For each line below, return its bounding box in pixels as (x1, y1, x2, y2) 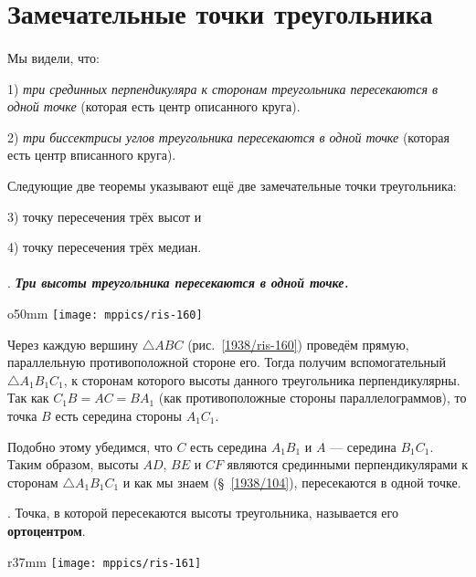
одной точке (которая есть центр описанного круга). (7, 97, 301, 116)
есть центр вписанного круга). (7, 145, 176, 164)
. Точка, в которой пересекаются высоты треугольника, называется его (7, 503, 398, 522)
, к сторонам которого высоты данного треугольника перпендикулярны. (63, 370, 460, 389)
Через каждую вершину (7, 334, 139, 353)
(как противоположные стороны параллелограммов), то (158, 388, 467, 407)
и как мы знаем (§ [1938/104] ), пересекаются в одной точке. (122, 472, 461, 491)
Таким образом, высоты (7, 455, 139, 474)
